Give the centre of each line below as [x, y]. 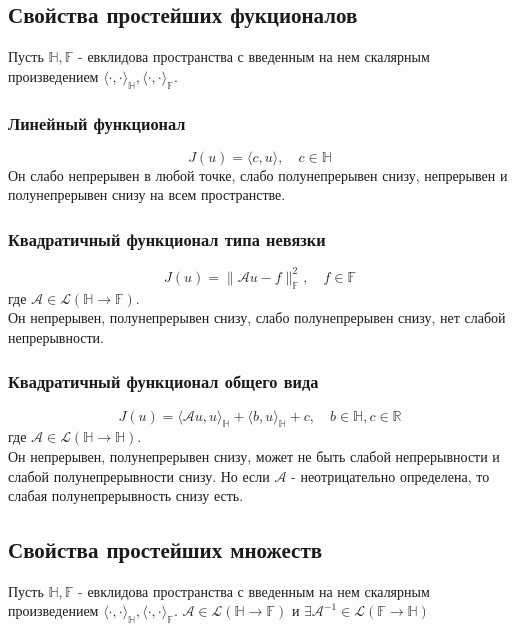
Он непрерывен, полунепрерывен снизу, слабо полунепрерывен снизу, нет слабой [257, 317]
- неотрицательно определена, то [390, 475]
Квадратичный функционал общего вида [163, 381]
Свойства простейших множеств [165, 549]
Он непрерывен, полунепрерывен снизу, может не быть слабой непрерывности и [254, 455]
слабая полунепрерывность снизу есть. [126, 495]
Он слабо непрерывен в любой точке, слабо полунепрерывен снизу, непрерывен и [258, 174]
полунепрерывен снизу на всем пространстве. [147, 194]
